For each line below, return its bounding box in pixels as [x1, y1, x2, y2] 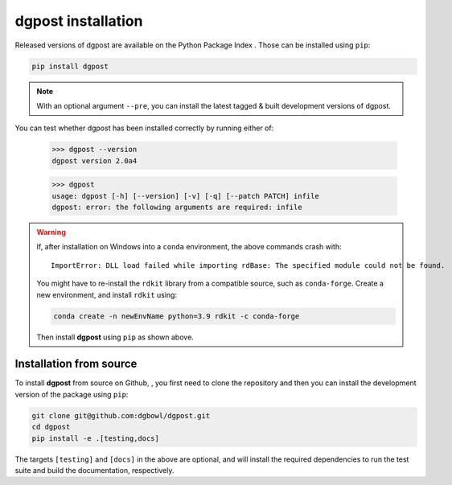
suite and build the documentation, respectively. [14, 465, 175, 475]
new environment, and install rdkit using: [36, 290, 177, 299]
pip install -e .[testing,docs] [31, 434, 160, 442]
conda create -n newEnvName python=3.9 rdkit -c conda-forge [53, 311, 300, 321]
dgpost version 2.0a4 [51, 156, 138, 165]
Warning [36, 228, 66, 237]
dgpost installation [14, 12, 143, 30]
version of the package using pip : [14, 389, 129, 399]
